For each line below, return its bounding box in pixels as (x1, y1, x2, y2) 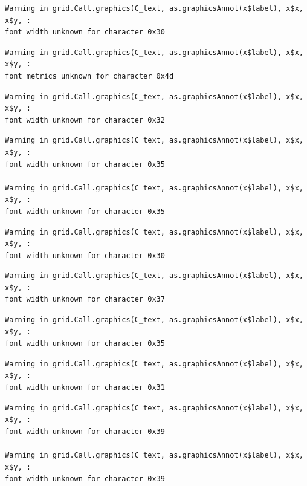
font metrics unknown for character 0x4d (5, 71, 174, 80)
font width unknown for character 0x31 (5, 383, 165, 392)
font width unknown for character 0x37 (5, 295, 165, 304)
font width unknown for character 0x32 (5, 115, 165, 125)
